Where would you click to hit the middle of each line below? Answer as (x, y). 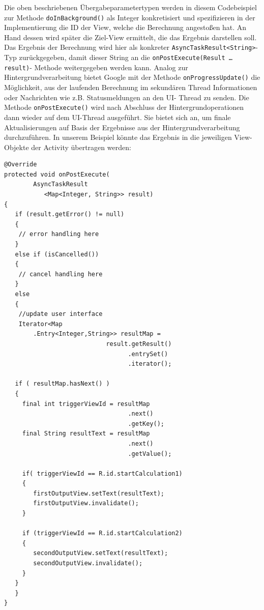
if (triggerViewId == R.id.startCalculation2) (102, 533)
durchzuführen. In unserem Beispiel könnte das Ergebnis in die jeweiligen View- (128, 137)
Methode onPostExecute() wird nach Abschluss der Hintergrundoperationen (124, 107)
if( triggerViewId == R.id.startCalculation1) (102, 473)
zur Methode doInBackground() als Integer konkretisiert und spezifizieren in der (130, 17)
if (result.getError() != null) (70, 214)
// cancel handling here (61, 274)
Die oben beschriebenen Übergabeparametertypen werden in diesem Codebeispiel (130, 7)
